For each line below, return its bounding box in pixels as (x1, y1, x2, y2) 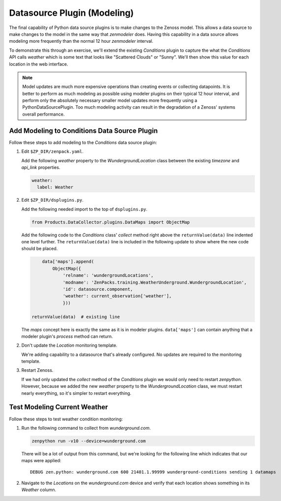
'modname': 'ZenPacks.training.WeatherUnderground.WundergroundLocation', (62, 279, 247, 285)
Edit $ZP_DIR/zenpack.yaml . (21, 148, 84, 154)
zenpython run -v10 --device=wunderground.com (31, 438, 146, 443)
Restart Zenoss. (21, 367, 54, 373)
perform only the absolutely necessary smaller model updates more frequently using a (22, 97, 197, 103)
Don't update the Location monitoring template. (21, 342, 117, 349)
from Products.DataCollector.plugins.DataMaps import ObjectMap (31, 219, 190, 225)
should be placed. (21, 246, 58, 252)
